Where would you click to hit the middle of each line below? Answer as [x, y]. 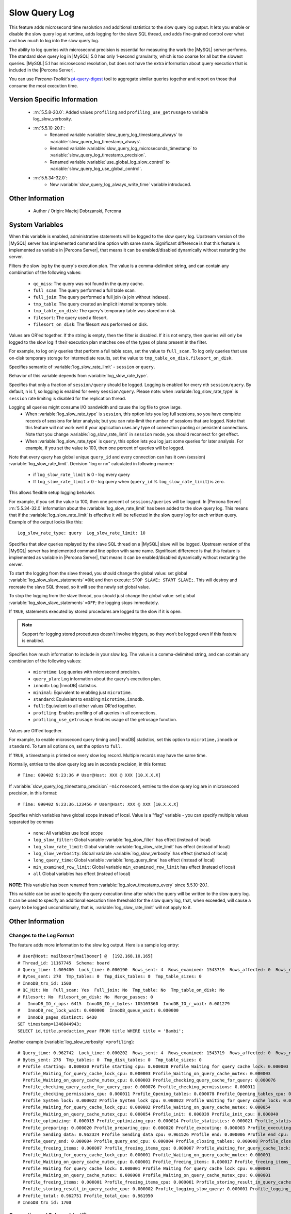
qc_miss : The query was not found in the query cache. [89, 284]
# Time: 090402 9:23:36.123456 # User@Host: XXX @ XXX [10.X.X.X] [98, 804]
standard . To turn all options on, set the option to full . [65, 746]
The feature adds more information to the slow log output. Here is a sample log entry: [94, 945]
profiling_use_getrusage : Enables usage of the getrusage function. [105, 720]
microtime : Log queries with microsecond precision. [87, 672]
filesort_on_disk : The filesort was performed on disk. [91, 324]
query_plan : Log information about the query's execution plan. [97, 679]
